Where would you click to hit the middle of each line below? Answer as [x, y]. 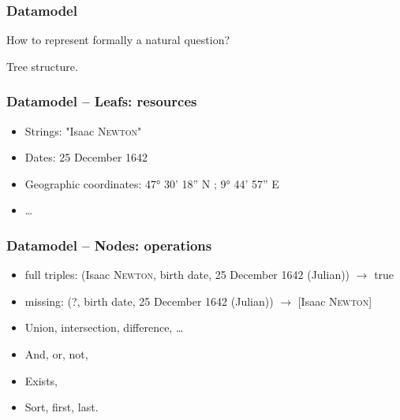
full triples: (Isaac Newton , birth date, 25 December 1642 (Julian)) [187, 275]
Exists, [41, 380]
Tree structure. [42, 66]
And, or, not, [56, 354]
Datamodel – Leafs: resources [102, 101]
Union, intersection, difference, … [104, 327]
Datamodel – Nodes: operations [109, 245]
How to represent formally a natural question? [118, 40]
